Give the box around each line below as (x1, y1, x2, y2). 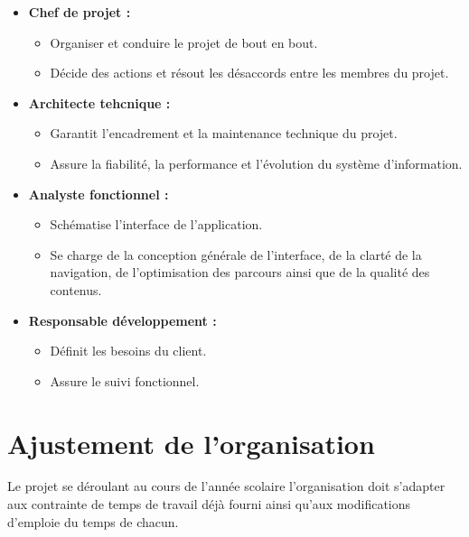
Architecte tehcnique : (28, 93, 171, 112)
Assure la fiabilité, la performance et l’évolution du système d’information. (50, 153, 463, 172)
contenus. (50, 280, 102, 299)
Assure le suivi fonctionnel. (50, 371, 200, 390)
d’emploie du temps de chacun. (7, 512, 179, 531)
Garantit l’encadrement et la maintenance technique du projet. (50, 124, 398, 143)
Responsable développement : (28, 310, 217, 329)
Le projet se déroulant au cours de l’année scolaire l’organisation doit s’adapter (7, 477, 446, 495)
